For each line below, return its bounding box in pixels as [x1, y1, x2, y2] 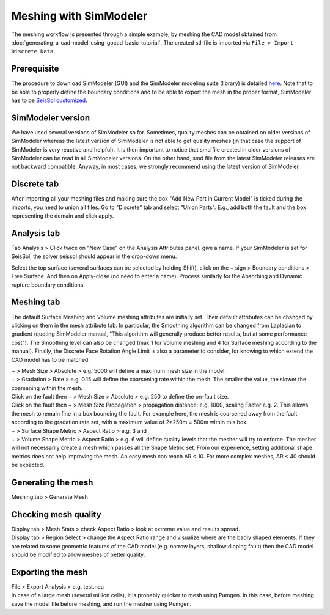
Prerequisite [11, 64, 59, 74]
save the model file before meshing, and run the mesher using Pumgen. [11, 600, 192, 608]
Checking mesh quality [11, 509, 101, 520]
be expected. [11, 462, 45, 469]
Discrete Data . [11, 48, 55, 55]
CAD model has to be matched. [11, 356, 90, 363]
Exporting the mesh [11, 567, 88, 577]
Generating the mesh [11, 477, 94, 487]
